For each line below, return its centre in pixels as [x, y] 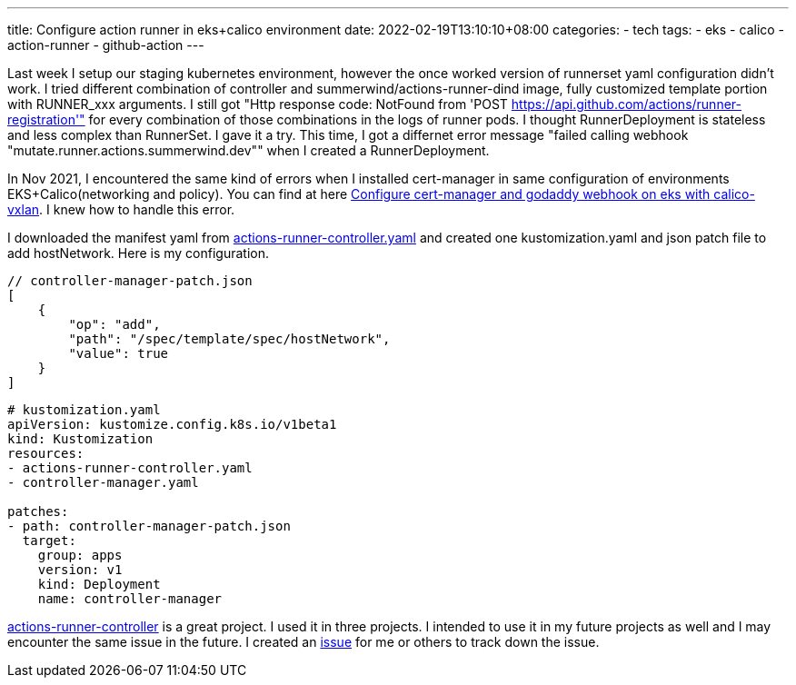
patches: [38, 511]
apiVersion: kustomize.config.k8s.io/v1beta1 [172, 424]
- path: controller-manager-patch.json [149, 526]
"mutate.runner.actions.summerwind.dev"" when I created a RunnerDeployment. [249, 150]
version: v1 [80, 570]
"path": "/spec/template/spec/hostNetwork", [229, 339]
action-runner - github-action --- [106, 45]
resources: [46, 453]
